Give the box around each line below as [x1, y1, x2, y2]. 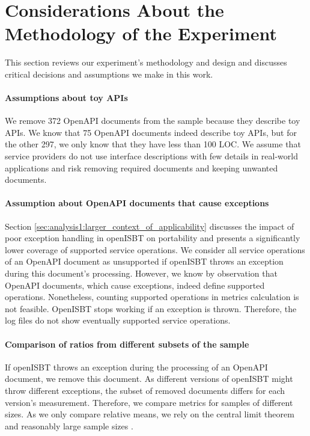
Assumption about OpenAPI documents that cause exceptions [5, 197, 269, 209]
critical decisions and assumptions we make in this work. [5, 67, 213, 80]
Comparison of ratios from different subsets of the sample [5, 337, 249, 350]
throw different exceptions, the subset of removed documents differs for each [5, 384, 285, 396]
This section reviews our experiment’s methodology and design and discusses [5, 56, 287, 69]
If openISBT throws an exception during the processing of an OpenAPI [5, 360, 268, 373]
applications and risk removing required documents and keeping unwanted [5, 161, 278, 174]
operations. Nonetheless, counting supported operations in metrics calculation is [5, 290, 299, 303]
